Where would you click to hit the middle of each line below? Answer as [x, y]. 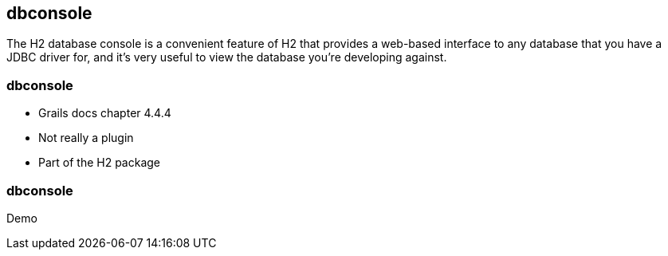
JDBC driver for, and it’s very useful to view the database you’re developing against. [227, 57]
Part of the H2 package [100, 163]
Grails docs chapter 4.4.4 [105, 113]
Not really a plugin [86, 138]
